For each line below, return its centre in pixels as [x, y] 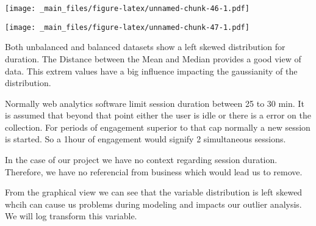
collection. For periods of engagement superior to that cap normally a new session [158, 127]
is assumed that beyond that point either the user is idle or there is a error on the [158, 115]
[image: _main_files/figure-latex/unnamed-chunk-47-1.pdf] [127, 27]
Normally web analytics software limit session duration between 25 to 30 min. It [155, 103]
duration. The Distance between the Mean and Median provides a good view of [153, 58]
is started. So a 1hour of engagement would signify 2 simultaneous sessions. [145, 139]
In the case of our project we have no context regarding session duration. [141, 160]
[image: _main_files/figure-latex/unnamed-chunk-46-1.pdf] [127, 9]
